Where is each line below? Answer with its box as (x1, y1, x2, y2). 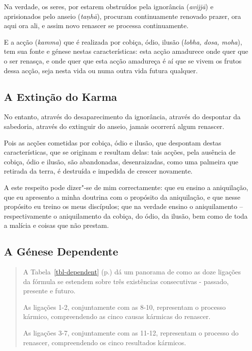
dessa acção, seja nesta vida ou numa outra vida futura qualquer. (4, 65, 198, 75)
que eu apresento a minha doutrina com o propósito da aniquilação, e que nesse (4, 191, 240, 202)
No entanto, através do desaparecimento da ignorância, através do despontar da (4, 112, 241, 122)
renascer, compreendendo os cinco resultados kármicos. (23, 337, 186, 347)
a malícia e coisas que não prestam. (4, 220, 109, 230)
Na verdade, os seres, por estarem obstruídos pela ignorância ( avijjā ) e (4, 1, 214, 11)
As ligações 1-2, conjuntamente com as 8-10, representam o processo (23, 302, 226, 312)
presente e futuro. (23, 286, 76, 296)
